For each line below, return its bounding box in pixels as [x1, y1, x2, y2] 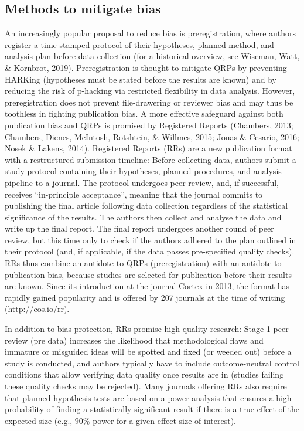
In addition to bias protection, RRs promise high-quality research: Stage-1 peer [5, 323, 289, 335]
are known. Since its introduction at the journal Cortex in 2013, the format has [5, 280, 290, 292]
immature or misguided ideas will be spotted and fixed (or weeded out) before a [5, 345, 292, 358]
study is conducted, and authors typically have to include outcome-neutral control [5, 357, 299, 369]
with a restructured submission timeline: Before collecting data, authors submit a [5, 153, 296, 165]
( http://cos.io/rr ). [5, 303, 70, 315]
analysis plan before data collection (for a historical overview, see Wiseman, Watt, [5, 50, 300, 62]
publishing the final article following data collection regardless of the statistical [5, 199, 288, 212]
